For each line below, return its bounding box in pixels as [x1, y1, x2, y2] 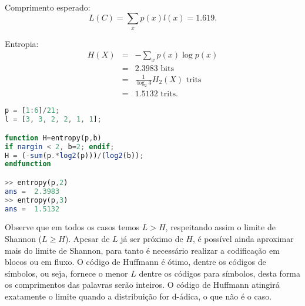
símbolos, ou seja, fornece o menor [5, 267, 128, 279]
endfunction [5, 160, 51, 169]
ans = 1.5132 [5, 204, 60, 213]
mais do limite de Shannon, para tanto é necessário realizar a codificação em [5, 244, 280, 256]
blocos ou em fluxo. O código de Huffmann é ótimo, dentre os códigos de [5, 255, 266, 268]
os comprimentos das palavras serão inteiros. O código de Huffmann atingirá [5, 278, 280, 291]
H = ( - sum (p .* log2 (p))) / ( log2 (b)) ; [5, 151, 144, 160]
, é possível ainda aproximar [192, 233, 294, 245]
